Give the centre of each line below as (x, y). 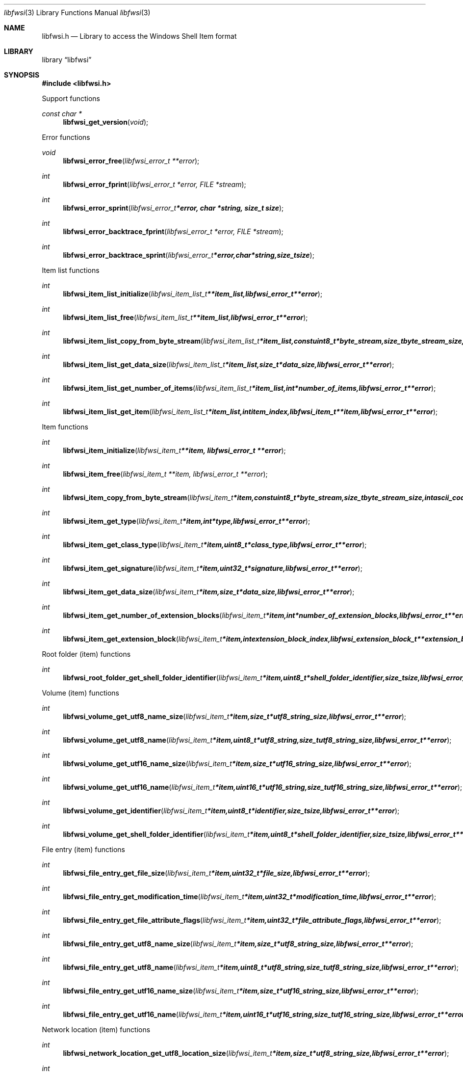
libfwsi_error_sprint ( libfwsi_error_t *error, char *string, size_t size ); (173, 208)
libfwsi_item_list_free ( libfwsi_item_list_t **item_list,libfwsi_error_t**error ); (185, 317)
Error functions (66, 137)
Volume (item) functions (80, 693)
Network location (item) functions (96, 1030)
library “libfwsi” (67, 60)
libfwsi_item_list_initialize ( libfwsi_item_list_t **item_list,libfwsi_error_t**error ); (193, 294)
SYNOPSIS (22, 75)
